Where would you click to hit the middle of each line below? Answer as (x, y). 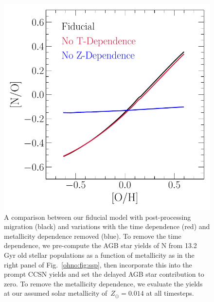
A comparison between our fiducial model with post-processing (98, 217)
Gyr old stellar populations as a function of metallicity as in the (99, 255)
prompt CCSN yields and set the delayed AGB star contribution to (104, 274)
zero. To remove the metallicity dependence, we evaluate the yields (103, 283)
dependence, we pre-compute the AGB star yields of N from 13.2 (100, 245)
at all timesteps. (170, 293)
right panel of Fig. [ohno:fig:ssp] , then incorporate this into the (98, 264)
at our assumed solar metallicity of (56, 293)
